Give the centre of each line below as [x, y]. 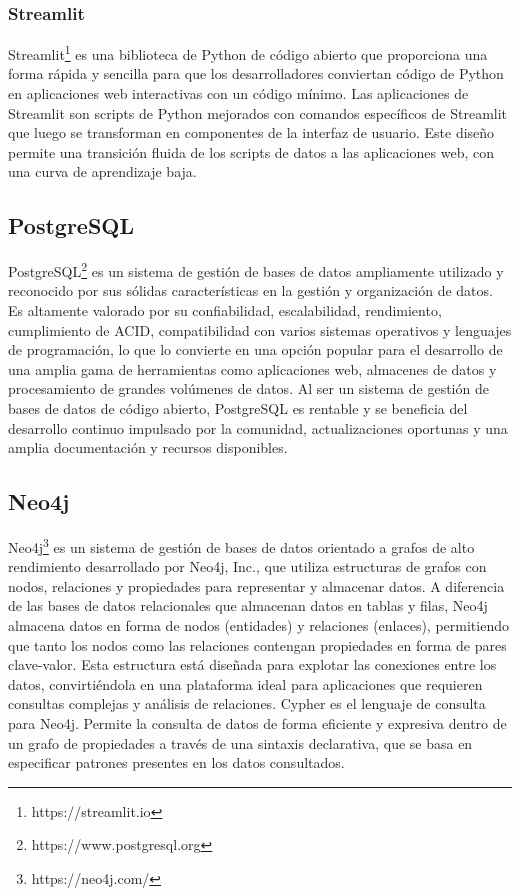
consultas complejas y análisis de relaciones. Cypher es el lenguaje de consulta [247, 703]
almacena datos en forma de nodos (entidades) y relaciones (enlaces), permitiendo [258, 625]
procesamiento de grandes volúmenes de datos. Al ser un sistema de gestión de [248, 388]
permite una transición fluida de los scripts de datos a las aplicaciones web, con [251, 151]
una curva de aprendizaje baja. [102, 171]
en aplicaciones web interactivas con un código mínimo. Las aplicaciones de [238, 93]
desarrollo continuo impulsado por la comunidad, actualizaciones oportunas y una [258, 427]
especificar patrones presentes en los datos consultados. [176, 762]
